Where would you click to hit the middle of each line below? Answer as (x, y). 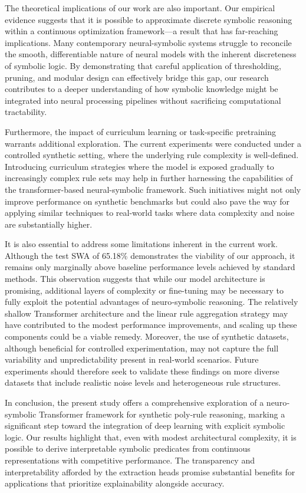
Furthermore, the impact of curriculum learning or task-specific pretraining (141, 131)
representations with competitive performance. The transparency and (130, 460)
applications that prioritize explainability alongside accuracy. (115, 483)
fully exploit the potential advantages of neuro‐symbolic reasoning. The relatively (152, 302)
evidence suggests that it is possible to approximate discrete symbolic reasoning (149, 19)
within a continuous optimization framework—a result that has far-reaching (142, 31)
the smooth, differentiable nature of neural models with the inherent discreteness (151, 54)
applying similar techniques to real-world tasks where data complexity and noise (150, 213)
